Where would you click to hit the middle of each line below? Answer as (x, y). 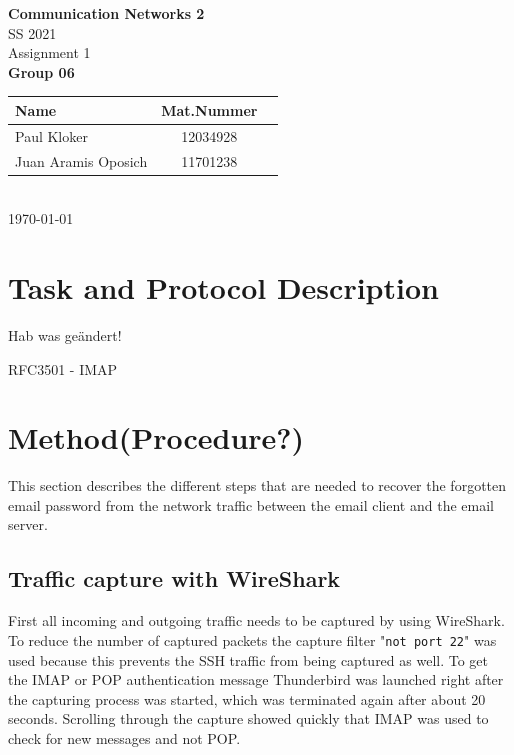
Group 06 (41, 71)
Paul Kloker (51, 135)
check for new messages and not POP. (124, 737)
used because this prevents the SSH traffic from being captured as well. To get (248, 659)
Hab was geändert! (65, 334)
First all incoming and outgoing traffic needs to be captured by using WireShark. (256, 620)
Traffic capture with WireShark (174, 578)
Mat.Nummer (209, 109)
